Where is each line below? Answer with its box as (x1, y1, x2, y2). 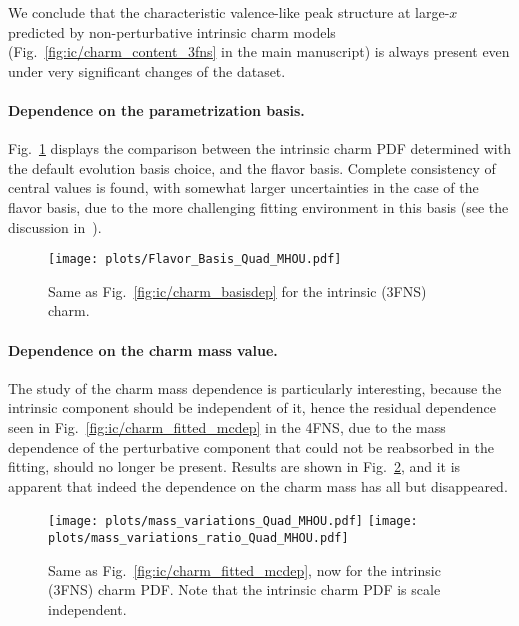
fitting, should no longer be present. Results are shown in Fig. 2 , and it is (8, 456, 461, 477)
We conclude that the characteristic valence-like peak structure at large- (8, 2, 450, 22)
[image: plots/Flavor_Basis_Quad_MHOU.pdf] (48, 252, 342, 267)
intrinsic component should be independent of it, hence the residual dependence (8, 397, 497, 418)
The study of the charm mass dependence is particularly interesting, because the (8, 377, 502, 398)
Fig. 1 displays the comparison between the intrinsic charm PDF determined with (8, 138, 511, 159)
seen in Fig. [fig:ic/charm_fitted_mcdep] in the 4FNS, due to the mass (8, 416, 446, 437)
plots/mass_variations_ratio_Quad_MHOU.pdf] (48, 531, 349, 545)
